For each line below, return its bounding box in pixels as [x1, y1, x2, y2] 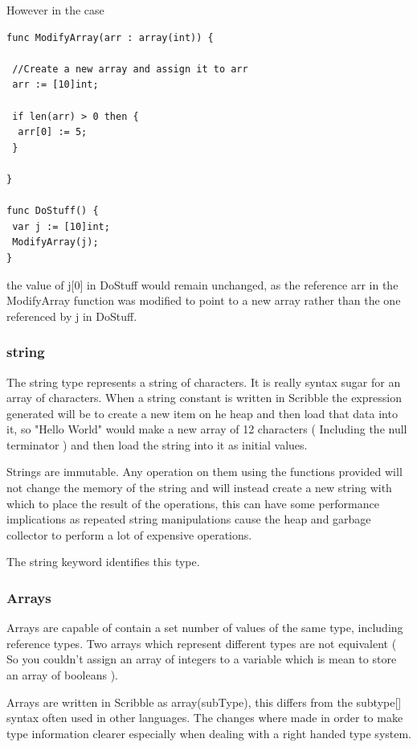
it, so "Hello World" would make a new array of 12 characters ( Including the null [6, 421, 407, 437]
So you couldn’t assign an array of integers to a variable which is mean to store [6, 651, 397, 667]
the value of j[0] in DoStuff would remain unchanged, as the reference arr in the [6, 276, 399, 293]
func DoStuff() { [6, 205, 99, 217]
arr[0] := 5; [18, 126, 88, 138]
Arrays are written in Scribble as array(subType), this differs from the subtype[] [6, 693, 402, 710]
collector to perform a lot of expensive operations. [6, 526, 252, 543]
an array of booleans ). [6, 667, 119, 683]
